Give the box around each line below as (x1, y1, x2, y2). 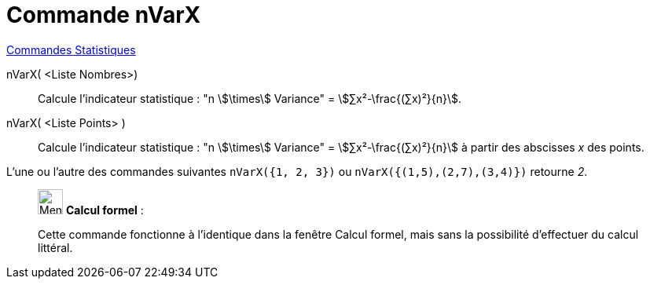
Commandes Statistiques (6, 42, 136, 57)
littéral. (38, 240, 73, 254)
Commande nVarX (6, 2, 201, 28)
